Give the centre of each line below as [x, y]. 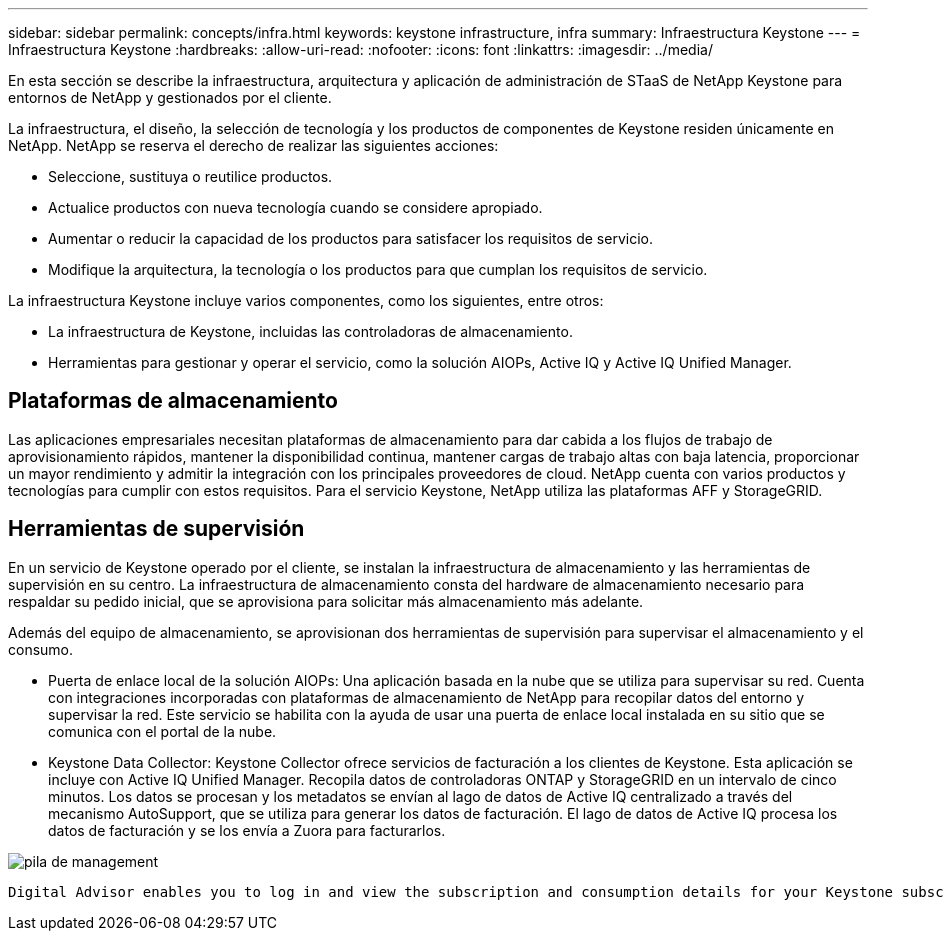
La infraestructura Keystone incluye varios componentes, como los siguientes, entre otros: [306, 300]
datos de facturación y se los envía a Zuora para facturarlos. [247, 830]
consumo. [41, 649]
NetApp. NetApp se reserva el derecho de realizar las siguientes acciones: [253, 145]
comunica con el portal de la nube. [162, 731]
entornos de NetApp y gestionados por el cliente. [170, 97]
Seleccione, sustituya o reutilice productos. [190, 176]
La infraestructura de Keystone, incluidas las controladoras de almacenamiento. [310, 331]
